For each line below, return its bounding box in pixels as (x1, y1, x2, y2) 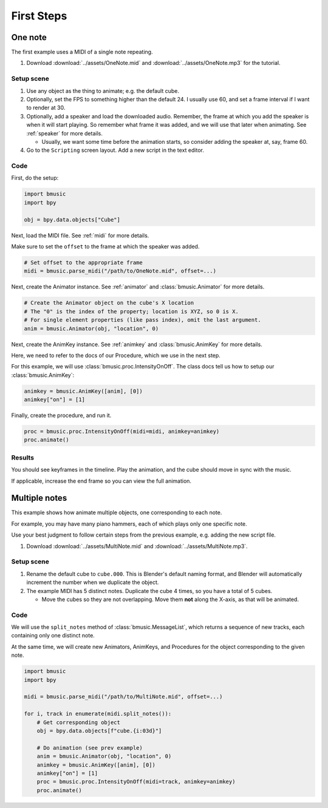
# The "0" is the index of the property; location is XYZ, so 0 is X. (24, 308, 239, 315)
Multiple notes (11, 493, 67, 503)
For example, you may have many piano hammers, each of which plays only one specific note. (11, 520, 247, 528)
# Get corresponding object (36, 719, 121, 725)
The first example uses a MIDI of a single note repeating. (11, 49, 153, 56)
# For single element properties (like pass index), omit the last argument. (24, 316, 261, 324)
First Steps (11, 9, 67, 22)
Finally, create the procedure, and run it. (11, 412, 112, 419)
